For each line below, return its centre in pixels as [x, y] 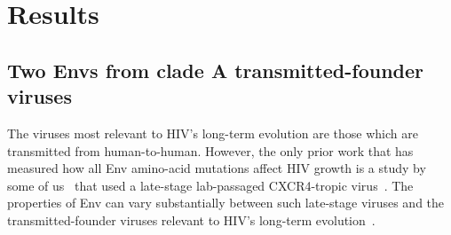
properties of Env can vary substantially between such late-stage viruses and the [226, 203]
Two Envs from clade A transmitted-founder [216, 70]
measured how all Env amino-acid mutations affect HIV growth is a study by [217, 168]
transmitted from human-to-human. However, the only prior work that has [210, 150]
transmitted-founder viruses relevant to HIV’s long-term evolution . [191, 219]
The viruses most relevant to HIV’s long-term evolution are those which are [213, 133]
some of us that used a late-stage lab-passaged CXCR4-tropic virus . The [210, 185]
